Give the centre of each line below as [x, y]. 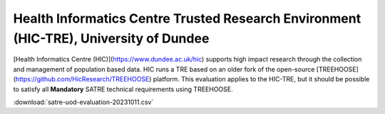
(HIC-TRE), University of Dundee [111, 38]
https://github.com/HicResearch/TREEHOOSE [82, 79]
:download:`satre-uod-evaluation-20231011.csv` [83, 102]
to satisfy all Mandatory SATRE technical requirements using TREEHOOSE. [123, 89]
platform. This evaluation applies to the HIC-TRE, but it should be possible [261, 79]
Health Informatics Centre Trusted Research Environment [187, 18]
